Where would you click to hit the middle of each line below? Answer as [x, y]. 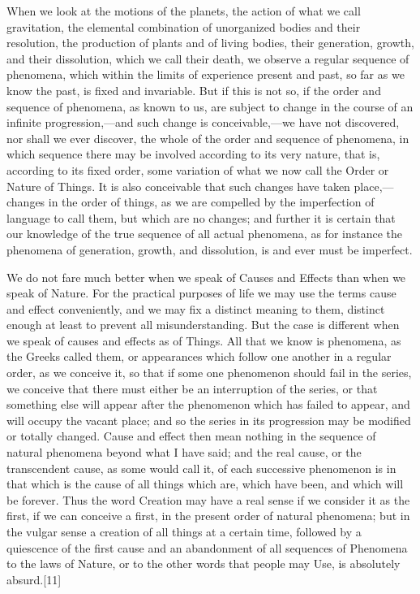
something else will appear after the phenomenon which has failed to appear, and [208, 404]
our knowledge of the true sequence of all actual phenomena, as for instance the [204, 234]
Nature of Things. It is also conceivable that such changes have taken [178, 186]
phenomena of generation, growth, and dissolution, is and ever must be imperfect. [210, 249]
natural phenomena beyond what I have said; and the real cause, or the [184, 452]
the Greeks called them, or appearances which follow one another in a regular [199, 356]
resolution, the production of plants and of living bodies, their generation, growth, [210, 43]
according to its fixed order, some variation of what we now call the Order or [198, 169]
